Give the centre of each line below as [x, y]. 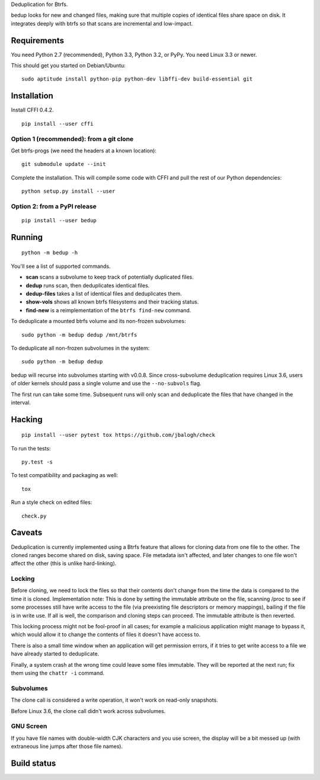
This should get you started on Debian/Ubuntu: [68, 66]
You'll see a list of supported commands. [61, 266]
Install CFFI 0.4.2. [32, 110]
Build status [33, 763]
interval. [21, 402]
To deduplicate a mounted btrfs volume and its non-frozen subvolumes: [98, 321]
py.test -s [37, 462]
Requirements [38, 41]
